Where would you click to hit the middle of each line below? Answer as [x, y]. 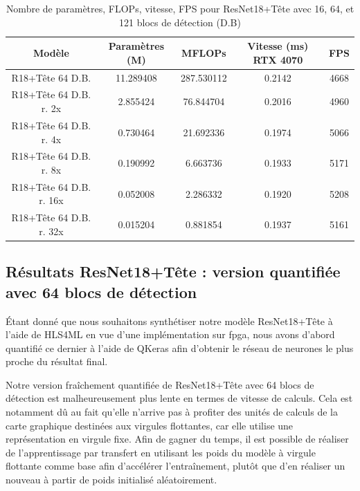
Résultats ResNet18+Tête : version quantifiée [173, 271]
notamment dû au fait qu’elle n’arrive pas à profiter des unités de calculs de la [172, 412]
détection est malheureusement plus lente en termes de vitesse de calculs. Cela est [179, 398]
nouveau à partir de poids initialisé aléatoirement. [111, 480]
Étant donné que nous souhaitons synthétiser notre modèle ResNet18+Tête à [169, 321]
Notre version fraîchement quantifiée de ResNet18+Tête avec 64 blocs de [160, 384]
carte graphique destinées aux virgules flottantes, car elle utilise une [150, 425]
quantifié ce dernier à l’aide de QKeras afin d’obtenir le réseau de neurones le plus [180, 348]
